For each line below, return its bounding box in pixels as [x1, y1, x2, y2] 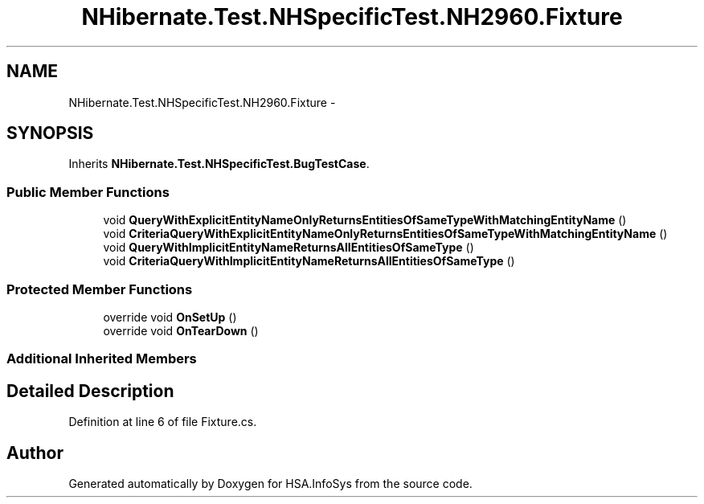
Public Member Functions [6, 183, 170, 200]
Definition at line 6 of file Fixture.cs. [68, 415, 257, 429]
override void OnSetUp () [103, 309, 237, 324]
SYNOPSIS [6, 123, 94, 144]
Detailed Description [6, 380, 174, 401]
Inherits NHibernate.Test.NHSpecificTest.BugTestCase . [68, 157, 370, 171]
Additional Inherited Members [6, 350, 197, 367]
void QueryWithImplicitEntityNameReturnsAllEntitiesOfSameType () [103, 240, 474, 255]
